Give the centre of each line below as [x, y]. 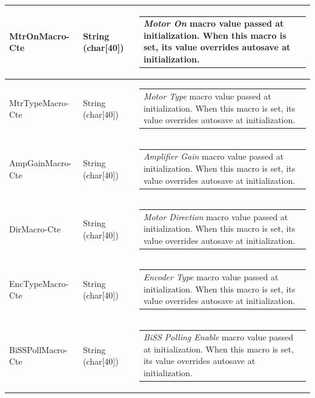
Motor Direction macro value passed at [216, 216]
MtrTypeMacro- [39, 102]
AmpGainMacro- [40, 163]
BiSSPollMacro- [38, 349]
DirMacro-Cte [35, 229]
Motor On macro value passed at [214, 23]
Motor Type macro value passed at [207, 96]
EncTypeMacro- [39, 283]
